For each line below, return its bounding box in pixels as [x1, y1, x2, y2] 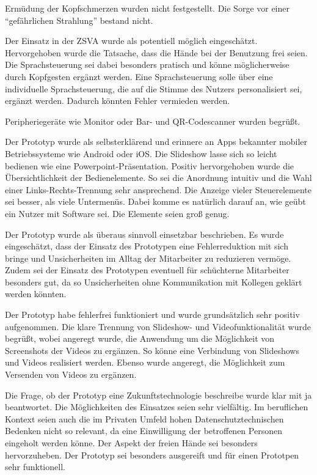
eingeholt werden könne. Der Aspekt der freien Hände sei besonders [5, 436, 258, 449]
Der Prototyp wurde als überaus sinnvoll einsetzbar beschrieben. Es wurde [5, 227, 284, 240]
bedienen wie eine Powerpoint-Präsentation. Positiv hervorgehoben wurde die [5, 159, 294, 172]
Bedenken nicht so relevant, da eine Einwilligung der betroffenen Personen [5, 424, 282, 437]
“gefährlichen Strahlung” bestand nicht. [5, 13, 153, 26]
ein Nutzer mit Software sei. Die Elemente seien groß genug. [5, 207, 230, 219]
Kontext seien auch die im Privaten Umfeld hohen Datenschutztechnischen [5, 412, 284, 425]
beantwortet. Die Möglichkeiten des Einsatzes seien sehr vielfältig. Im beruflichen [5, 400, 308, 413]
